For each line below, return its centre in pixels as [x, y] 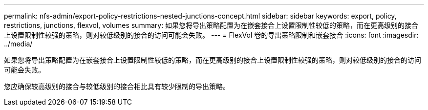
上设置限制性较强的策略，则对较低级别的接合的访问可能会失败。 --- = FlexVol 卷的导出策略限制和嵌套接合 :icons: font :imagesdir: [211, 35]
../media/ [18, 44]
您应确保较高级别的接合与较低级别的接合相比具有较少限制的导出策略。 [117, 86]
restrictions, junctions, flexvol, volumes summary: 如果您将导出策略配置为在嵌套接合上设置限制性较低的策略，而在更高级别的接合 [211, 25]
